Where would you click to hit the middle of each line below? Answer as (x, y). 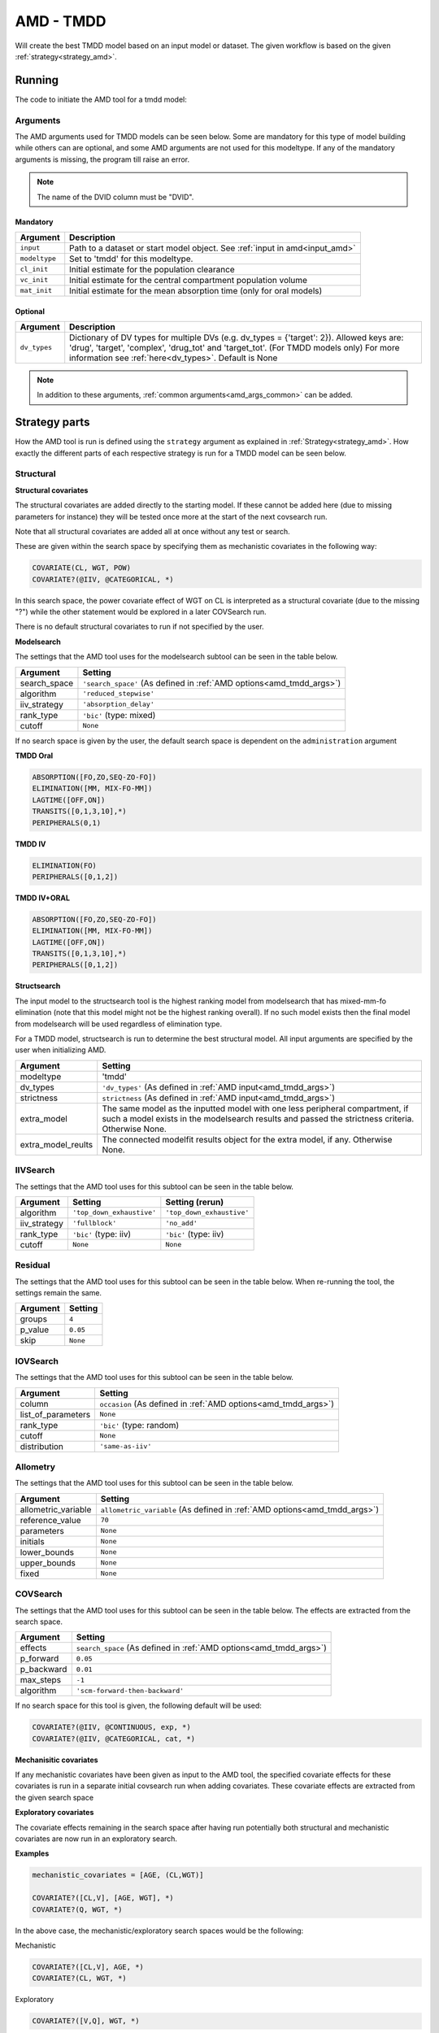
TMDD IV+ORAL (43, 898)
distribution (42, 1446)
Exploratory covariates (54, 1813)
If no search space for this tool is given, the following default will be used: (138, 1706)
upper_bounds (48, 1563)
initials (32, 1541)
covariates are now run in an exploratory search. (96, 1839)
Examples (32, 1853)
